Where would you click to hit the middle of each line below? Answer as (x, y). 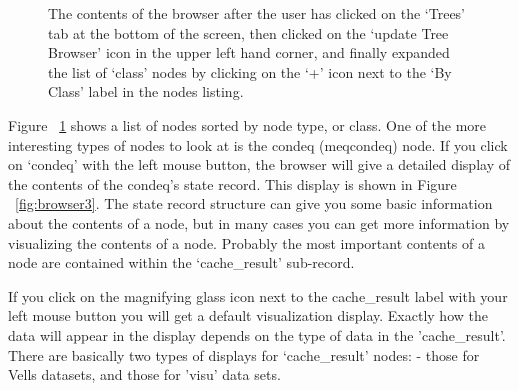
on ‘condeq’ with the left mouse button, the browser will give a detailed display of (259, 164)
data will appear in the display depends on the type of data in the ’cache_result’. (257, 334)
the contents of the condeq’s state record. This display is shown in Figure (232, 183)
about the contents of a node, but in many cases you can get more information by (259, 222)
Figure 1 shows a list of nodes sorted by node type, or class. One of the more (247, 124)
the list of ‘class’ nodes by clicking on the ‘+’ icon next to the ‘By (250, 71)
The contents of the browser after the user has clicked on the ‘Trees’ (257, 13)
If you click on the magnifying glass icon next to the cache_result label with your (258, 295)
